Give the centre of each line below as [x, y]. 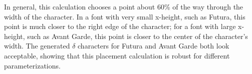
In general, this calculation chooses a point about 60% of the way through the [124, 6]
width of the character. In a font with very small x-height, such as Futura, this [125, 16]
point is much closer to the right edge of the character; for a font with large [120, 26]
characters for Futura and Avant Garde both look [154, 46]
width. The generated [37, 46]
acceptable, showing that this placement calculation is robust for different [117, 55]
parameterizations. [32, 65]
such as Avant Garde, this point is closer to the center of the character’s [138, 36]
